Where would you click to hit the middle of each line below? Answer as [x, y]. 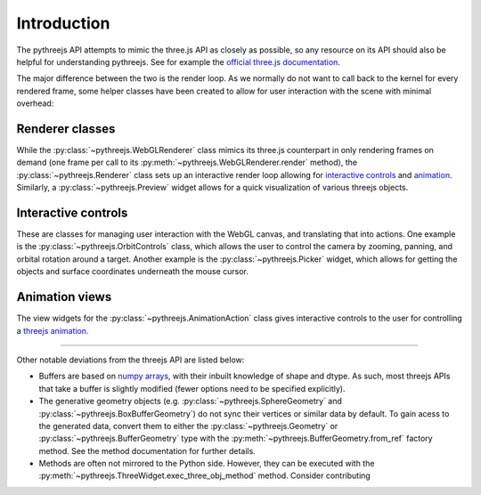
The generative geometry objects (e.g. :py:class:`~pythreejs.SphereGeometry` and [191, 402]
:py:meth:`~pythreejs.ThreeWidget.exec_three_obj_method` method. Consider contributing [205, 475]
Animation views [64, 297]
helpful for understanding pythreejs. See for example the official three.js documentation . [178, 61]
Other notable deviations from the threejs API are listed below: [130, 360]
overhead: [35, 103]
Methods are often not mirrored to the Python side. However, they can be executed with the [207, 464]
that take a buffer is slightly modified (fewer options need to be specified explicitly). [192, 388]
